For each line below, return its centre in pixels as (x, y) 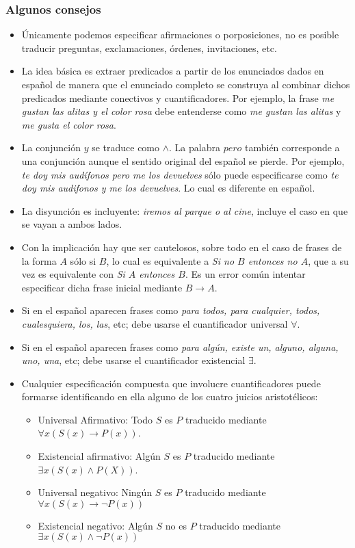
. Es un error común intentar (245, 274)
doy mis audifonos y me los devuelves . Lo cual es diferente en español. (168, 188)
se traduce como (126, 147)
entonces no (273, 260)
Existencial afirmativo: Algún (99, 456)
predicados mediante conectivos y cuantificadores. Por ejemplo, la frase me (178, 97)
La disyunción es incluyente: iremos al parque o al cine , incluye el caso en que (185, 210)
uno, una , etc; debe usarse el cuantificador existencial (133, 360)
